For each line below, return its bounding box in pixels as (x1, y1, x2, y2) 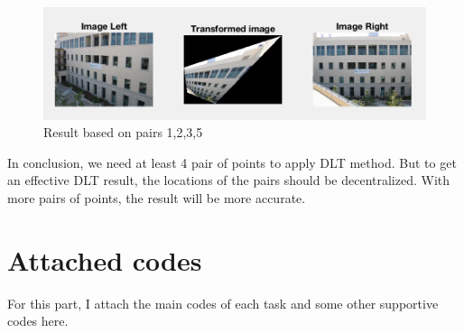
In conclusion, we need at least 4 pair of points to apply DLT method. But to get (7, 153, 457, 171)
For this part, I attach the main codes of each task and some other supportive (7, 293, 439, 312)
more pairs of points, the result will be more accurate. (7, 189, 306, 208)
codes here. (7, 311, 69, 330)
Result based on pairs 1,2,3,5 (43, 123, 203, 142)
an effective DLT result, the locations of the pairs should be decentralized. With (7, 171, 450, 190)
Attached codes (7, 241, 202, 278)
